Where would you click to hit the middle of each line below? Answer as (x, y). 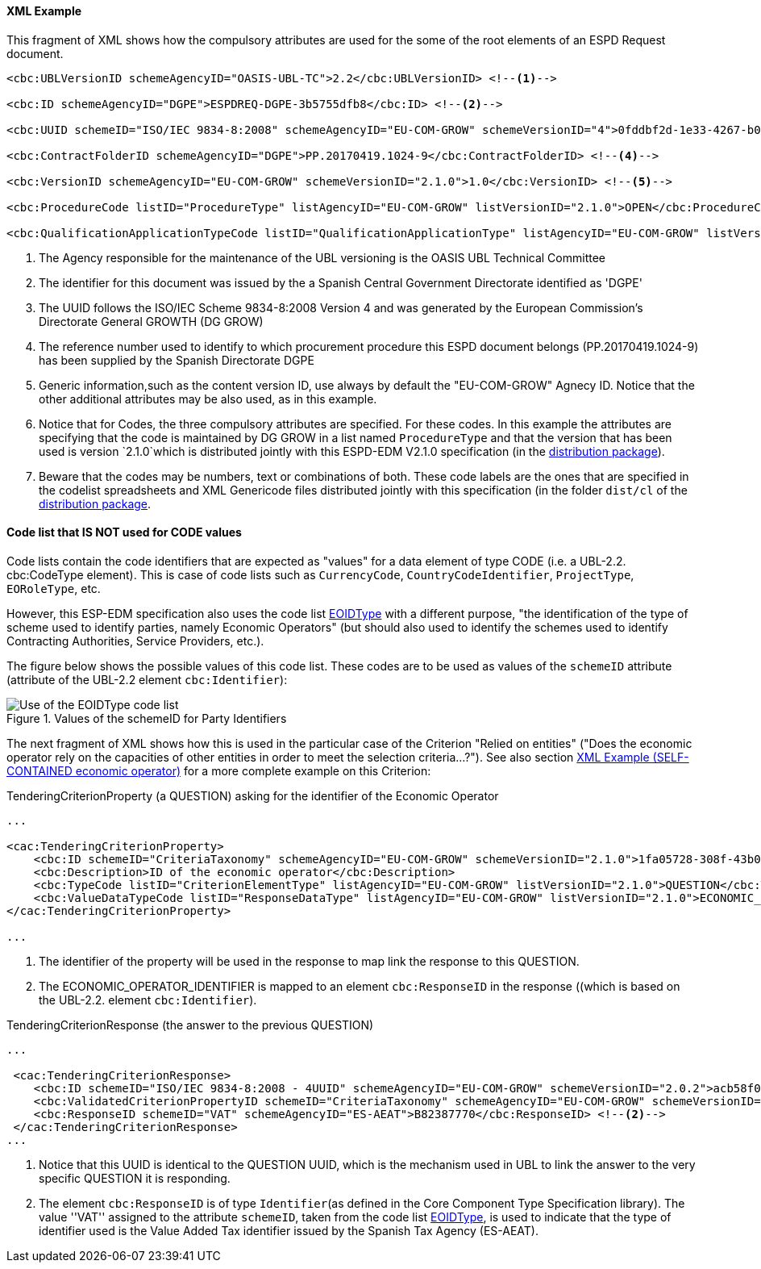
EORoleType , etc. (54, 588)
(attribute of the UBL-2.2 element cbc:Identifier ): (147, 679)
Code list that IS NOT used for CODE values (124, 532)
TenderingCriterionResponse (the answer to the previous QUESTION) (190, 1025)
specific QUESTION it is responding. (135, 1178)
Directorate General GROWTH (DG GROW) (151, 321)
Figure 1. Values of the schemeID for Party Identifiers (147, 718)
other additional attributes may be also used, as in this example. (208, 399)
